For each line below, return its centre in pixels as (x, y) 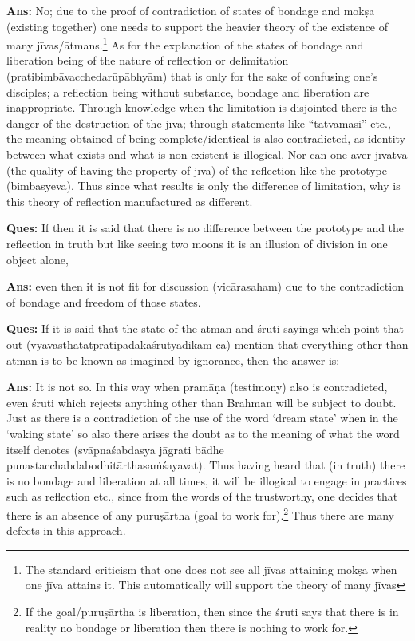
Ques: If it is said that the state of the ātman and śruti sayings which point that (205, 328)
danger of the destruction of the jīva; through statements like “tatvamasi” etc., (199, 123)
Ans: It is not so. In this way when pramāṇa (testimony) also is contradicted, (197, 387)
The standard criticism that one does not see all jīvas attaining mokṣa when (211, 569)
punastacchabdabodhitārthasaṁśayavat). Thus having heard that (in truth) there (206, 465)
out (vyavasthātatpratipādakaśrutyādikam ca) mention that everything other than (207, 344)
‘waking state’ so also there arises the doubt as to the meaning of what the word (203, 433)
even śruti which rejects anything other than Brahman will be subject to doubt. (202, 402)
